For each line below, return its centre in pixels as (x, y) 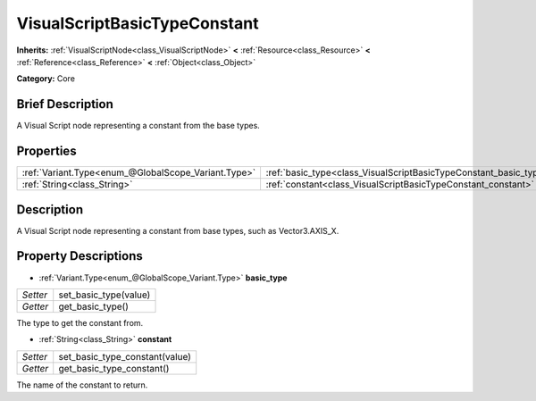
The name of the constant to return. (82, 385)
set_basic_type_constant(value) (125, 356)
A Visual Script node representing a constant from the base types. (138, 126)
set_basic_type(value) (105, 295)
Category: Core (46, 79)
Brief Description (65, 104)
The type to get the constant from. (80, 322)
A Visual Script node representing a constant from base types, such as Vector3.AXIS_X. (178, 230)
